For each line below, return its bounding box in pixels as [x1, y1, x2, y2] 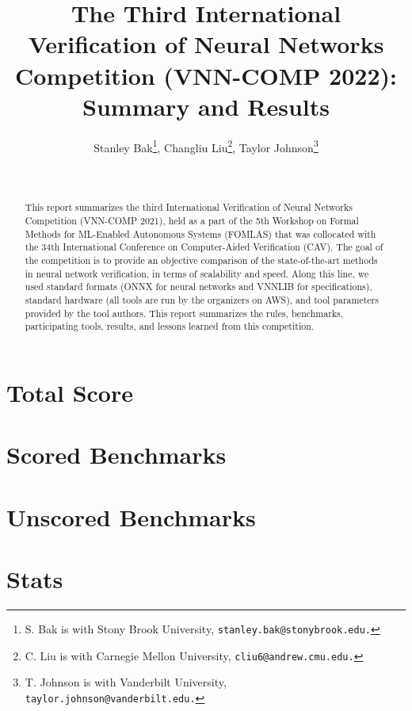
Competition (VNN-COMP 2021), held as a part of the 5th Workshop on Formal [25, 213, 359, 227]
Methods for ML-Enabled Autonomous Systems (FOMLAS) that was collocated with [25, 227, 376, 240]
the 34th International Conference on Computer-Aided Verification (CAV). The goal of [25, 240, 383, 254]
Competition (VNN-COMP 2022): [15, 59, 397, 91]
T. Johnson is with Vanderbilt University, [25, 674, 227, 690]
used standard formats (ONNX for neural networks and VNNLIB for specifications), [25, 280, 372, 293]
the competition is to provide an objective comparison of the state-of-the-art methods [25, 253, 378, 266]
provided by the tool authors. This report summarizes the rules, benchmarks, [25, 306, 344, 319]
